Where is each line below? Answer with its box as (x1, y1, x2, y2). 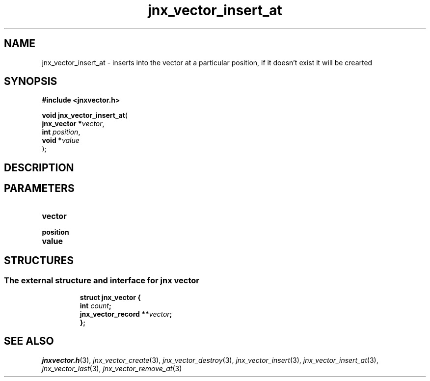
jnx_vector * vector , (42, 119, 105, 128)
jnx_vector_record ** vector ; (80, 309, 172, 318)
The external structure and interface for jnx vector (4, 275, 199, 285)
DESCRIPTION (4, 161, 74, 174)
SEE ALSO (4, 335, 54, 348)
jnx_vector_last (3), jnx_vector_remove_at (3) (42, 364, 182, 373)
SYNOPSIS (4, 75, 57, 88)
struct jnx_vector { (80, 293, 141, 301)
